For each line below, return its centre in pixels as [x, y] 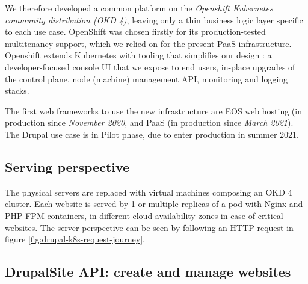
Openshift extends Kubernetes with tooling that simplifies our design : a [138, 55]
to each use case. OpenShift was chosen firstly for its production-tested [135, 32]
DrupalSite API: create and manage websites [148, 272]
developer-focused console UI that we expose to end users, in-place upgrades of [150, 66]
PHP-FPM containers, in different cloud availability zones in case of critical [144, 215]
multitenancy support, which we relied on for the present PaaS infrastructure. [148, 43]
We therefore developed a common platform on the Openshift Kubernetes [139, 8]
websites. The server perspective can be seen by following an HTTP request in [149, 227]
